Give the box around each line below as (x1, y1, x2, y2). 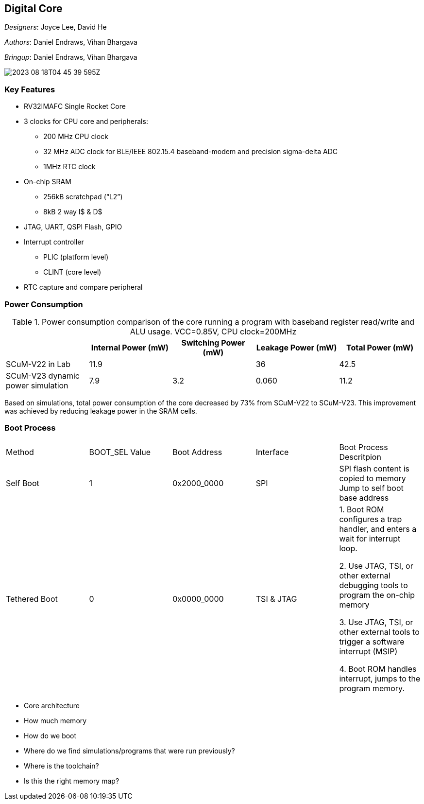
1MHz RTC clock (43, 162, 96, 171)
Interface (255, 447, 289, 457)
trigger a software (339, 636, 405, 647)
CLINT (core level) (43, 268, 102, 277)
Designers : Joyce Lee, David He (4, 23, 107, 32)
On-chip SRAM (24, 177, 71, 186)
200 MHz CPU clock (43, 132, 108, 141)
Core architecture (24, 701, 80, 710)
